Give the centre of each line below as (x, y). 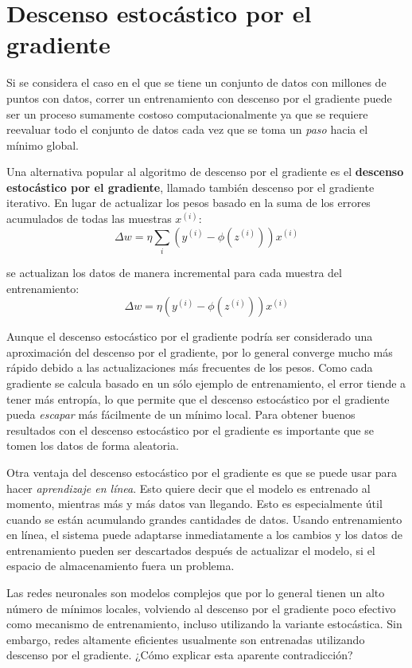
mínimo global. (43, 145)
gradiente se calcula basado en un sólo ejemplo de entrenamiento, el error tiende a (206, 383)
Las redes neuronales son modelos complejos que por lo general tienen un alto (196, 593)
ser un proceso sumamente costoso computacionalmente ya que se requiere (187, 113)
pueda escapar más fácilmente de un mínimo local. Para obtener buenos (181, 414)
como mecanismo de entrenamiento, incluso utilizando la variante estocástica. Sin (204, 624)
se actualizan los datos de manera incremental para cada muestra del (174, 272)
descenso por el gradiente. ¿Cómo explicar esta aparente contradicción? (180, 655)
